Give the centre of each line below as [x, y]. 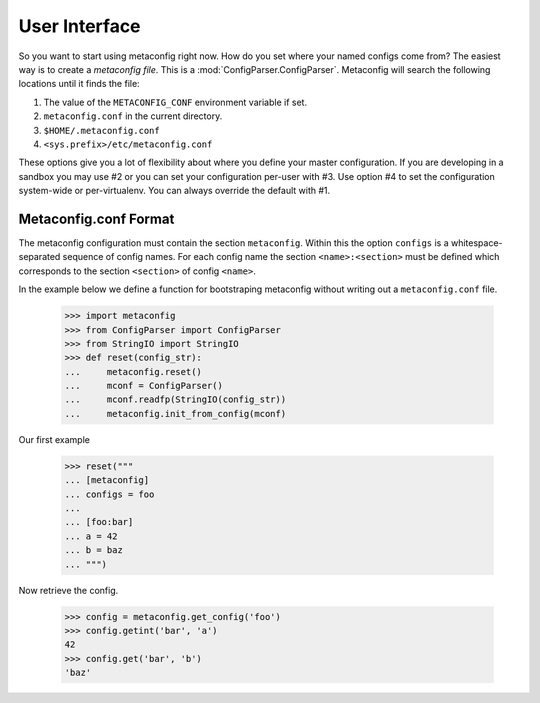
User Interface [79, 26]
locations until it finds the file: [79, 84]
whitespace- [476, 242]
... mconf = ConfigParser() [144, 386]
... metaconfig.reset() [133, 371]
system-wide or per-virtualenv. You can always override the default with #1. [174, 191]
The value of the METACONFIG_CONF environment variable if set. [175, 102]
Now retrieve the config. [68, 590]
